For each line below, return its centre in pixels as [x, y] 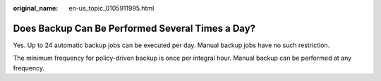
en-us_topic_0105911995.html [111, 8]
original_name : [36, 8]
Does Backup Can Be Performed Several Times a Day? [134, 28]
